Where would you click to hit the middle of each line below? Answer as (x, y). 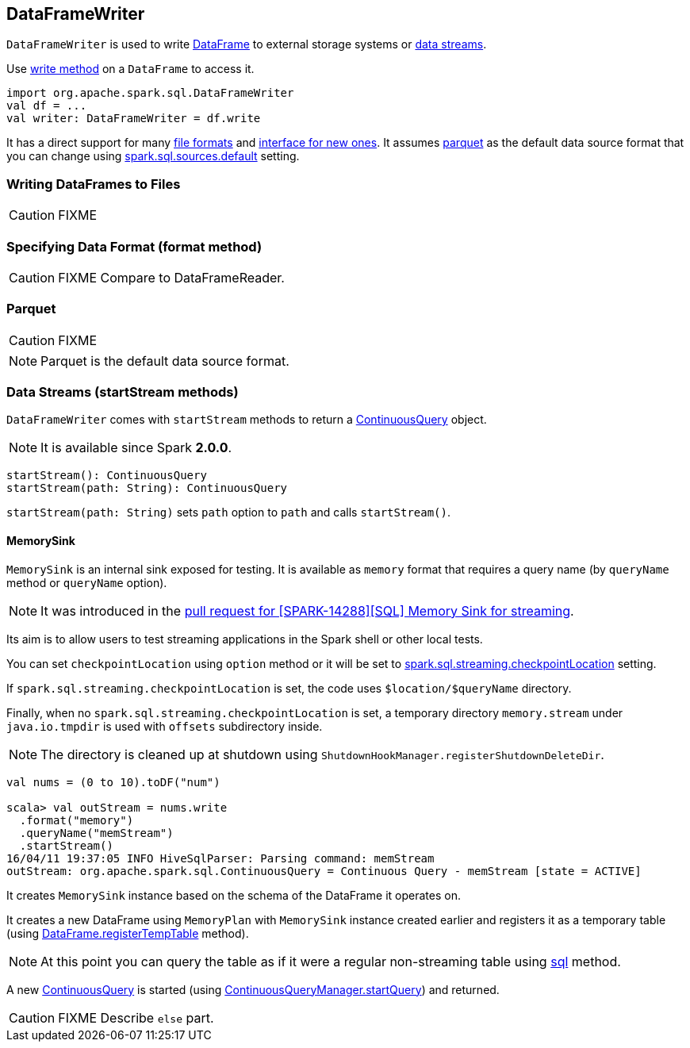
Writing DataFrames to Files (94, 184)
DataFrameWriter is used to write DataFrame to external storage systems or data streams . (247, 44)
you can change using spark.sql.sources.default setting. (153, 156)
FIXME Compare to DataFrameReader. (171, 277)
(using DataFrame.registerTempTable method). (128, 933)
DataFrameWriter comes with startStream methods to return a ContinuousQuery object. (247, 420)
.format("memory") (77, 820)
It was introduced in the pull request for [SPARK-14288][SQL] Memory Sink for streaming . (307, 610)
